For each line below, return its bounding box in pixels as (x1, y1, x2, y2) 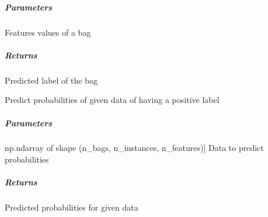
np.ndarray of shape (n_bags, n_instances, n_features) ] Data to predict (5, 142, 264, 154)
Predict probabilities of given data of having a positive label (5, 94, 220, 106)
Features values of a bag (5, 26, 91, 38)
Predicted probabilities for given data (5, 201, 138, 213)
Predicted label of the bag (5, 74, 98, 86)
